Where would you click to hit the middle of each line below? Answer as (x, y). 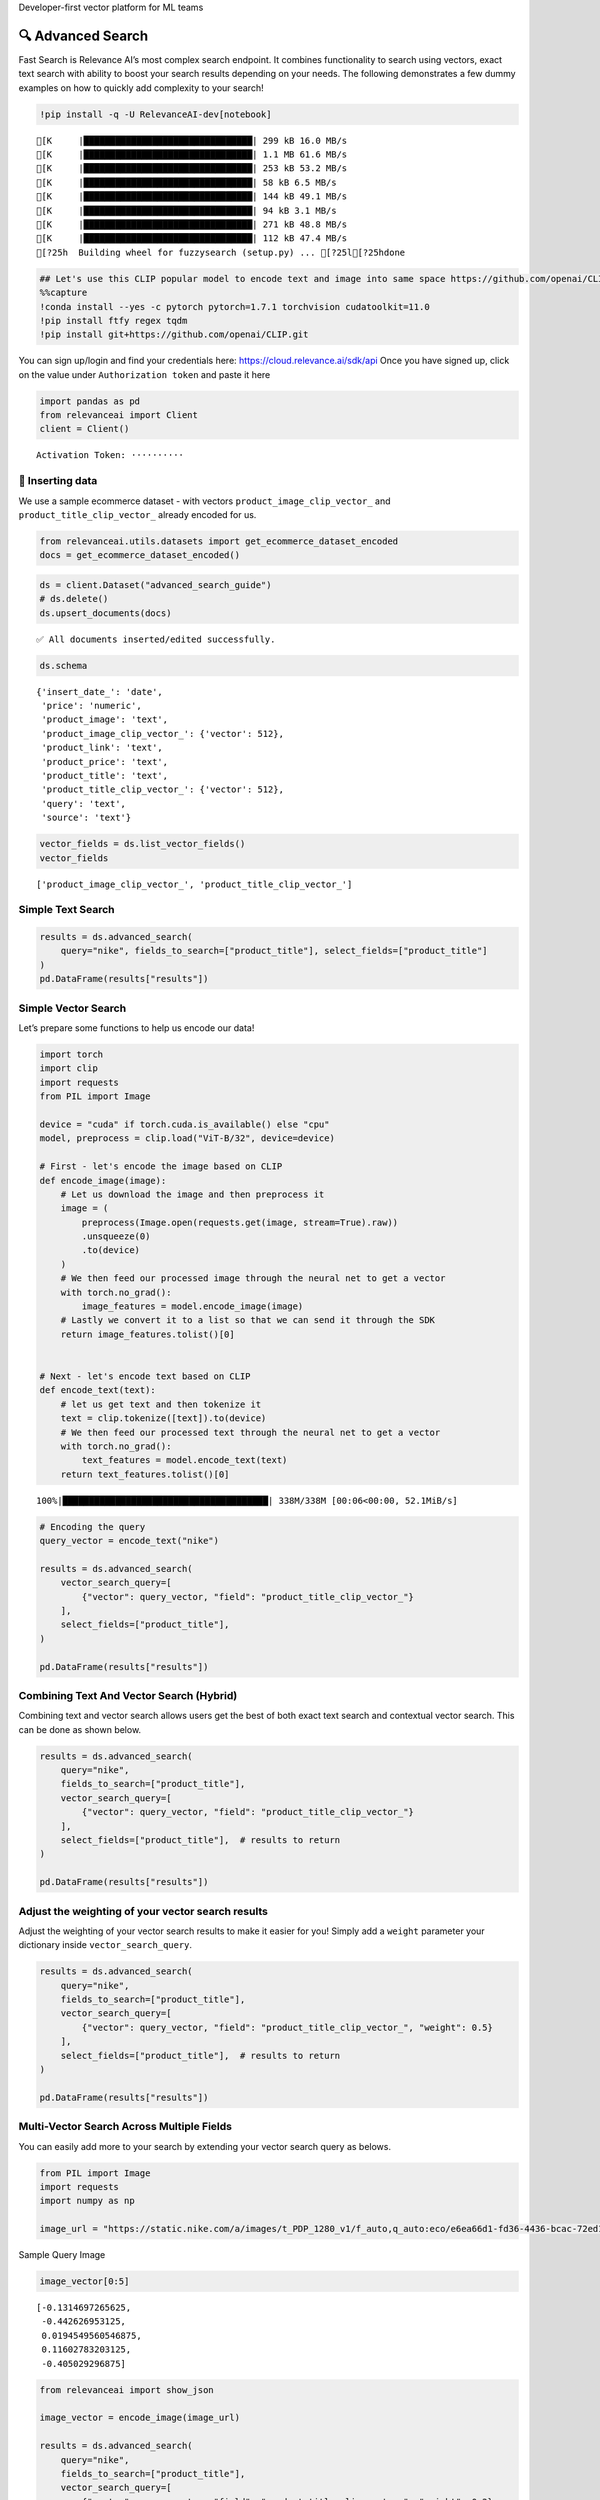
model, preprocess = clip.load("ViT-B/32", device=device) (187, 1138)
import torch (71, 1054)
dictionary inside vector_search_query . (105, 1945)
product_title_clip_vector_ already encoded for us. (137, 514)
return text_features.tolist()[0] (145, 1474)
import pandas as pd (89, 401)
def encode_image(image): (103, 1180)
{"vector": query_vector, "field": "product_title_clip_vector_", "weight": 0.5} (287, 2027)
